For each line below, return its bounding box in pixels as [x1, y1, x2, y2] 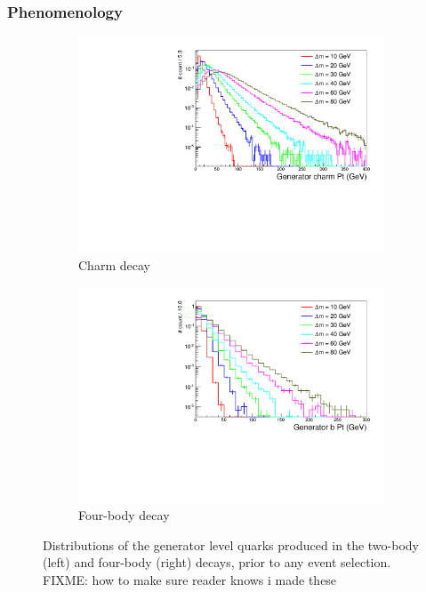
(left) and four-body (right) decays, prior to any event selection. [43, 553, 391, 572]
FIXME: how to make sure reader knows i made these [43, 571, 337, 588]
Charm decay [78, 255, 150, 274]
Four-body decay [78, 506, 170, 524]
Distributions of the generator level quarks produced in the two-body [43, 535, 419, 554]
